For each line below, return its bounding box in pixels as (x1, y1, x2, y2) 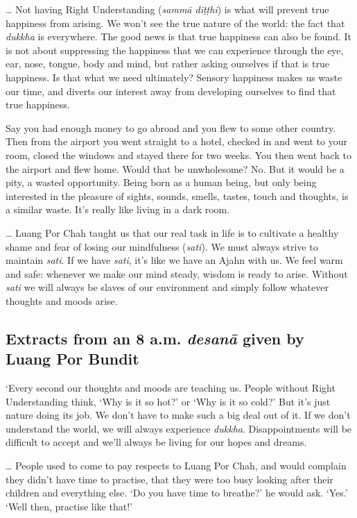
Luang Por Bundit (6, 348, 139, 369)
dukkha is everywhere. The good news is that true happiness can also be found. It (6, 29, 351, 44)
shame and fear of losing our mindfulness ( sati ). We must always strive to (6, 239, 318, 253)
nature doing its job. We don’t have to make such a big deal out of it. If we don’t (6, 408, 351, 422)
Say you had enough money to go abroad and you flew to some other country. (6, 120, 336, 135)
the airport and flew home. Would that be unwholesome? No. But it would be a (6, 161, 345, 176)
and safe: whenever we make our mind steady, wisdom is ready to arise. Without (6, 266, 348, 281)
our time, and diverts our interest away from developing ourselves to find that (6, 83, 336, 98)
